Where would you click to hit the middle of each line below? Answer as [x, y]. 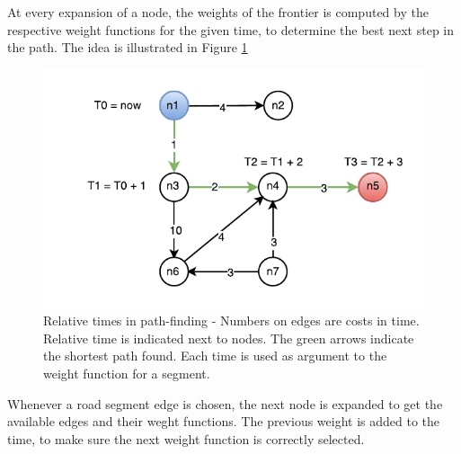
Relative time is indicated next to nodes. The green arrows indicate [229, 338]
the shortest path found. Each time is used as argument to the [215, 356]
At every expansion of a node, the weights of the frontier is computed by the [218, 12]
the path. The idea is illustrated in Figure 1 [128, 47]
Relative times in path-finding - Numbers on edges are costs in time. [231, 320]
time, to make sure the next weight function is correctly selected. [186, 438]
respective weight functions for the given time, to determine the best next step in [230, 29]
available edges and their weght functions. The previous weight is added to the [224, 421]
